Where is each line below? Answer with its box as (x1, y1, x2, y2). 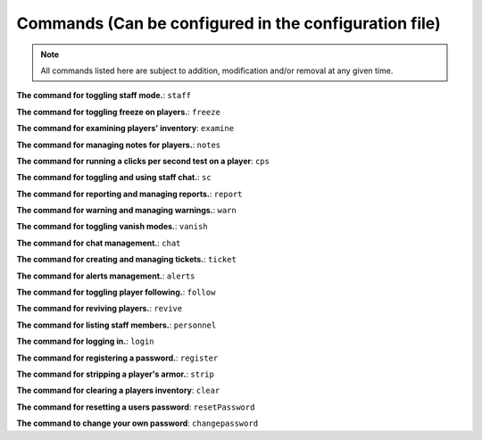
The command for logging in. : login (16, 336, 155, 347)
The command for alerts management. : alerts (16, 270, 195, 281)
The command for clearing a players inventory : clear (16, 385, 220, 396)
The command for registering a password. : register (16, 353, 219, 363)
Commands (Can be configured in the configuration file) (16, 13, 441, 33)
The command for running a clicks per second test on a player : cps (16, 155, 270, 166)
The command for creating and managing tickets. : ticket (16, 254, 237, 265)
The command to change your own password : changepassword (16, 418, 259, 428)
